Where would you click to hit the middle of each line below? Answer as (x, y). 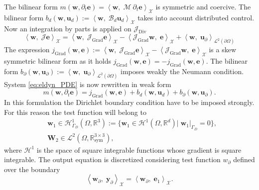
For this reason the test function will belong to (75, 112)
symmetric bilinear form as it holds (58, 61)
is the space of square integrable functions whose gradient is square (139, 149)
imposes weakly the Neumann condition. (182, 71)
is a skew (222, 49)
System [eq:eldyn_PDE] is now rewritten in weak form (88, 84)
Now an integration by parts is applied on (68, 28)
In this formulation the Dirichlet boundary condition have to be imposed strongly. (129, 102)
